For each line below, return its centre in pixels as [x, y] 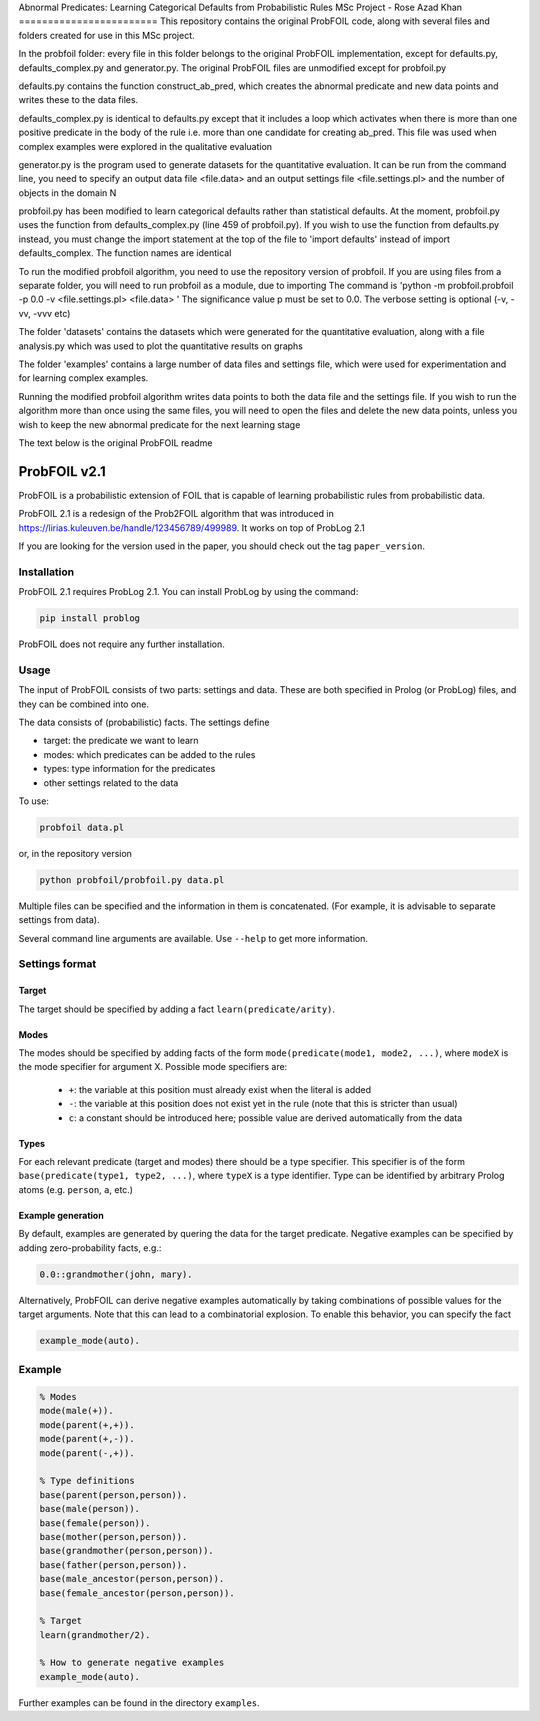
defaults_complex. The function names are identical [125, 253]
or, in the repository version [75, 853]
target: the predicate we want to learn [121, 741]
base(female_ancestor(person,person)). [137, 1593]
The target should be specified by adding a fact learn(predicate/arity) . [176, 1009]
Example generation [61, 1215]
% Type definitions [87, 1481]
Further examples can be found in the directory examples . [139, 1702]
